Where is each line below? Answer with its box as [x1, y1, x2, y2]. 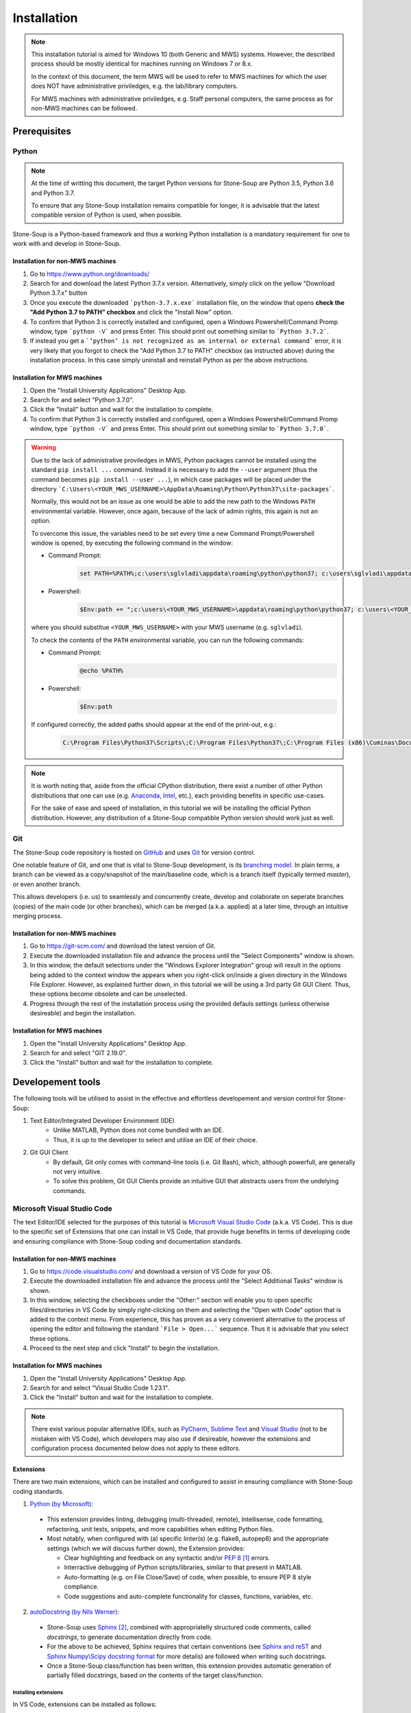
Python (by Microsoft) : [29, 1500, 94, 1508]
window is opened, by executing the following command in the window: [31, 539, 233, 547]
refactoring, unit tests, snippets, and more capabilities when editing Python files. [47, 1525, 274, 1533]
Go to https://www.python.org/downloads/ [29, 269, 150, 278]
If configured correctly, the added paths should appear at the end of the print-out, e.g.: [31, 720, 277, 729]
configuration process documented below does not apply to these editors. [31, 1444, 241, 1452]
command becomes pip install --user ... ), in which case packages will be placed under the [31, 475, 312, 483]
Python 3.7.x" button [29, 288, 88, 297]
